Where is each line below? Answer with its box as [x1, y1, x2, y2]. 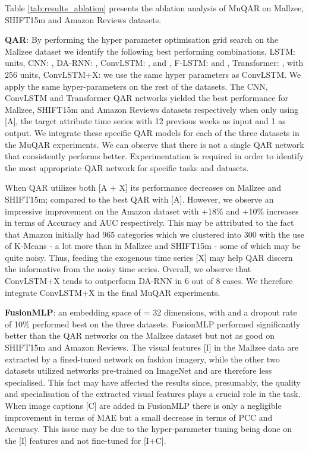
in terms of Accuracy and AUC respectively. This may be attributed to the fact [5, 216, 294, 229]
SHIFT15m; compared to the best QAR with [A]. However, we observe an [5, 193, 274, 205]
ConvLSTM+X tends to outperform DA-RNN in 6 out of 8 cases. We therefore [5, 275, 293, 287]
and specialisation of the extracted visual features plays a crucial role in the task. [5, 387, 301, 400]
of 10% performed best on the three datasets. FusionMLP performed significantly [5, 317, 301, 330]
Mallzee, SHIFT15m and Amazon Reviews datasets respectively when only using [5, 103, 299, 115]
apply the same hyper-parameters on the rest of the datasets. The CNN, [5, 80, 268, 92]
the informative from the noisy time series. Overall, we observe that [5, 263, 251, 275]
